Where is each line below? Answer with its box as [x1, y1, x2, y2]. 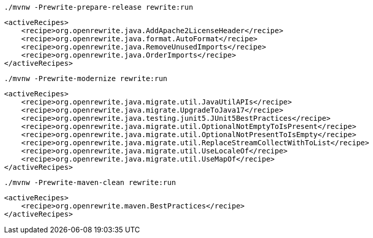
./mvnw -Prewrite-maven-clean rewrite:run [4, 178, 176, 187]
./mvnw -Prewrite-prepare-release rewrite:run [4, 3, 193, 11]
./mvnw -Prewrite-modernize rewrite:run [4, 74, 168, 83]
